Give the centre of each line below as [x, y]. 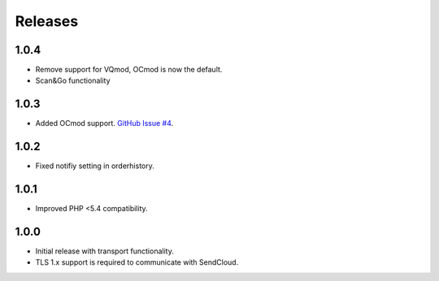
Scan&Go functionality [73, 80]
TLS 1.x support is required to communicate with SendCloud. [137, 262]
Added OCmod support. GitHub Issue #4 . [104, 123]
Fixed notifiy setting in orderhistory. [95, 166]
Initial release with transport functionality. [104, 251]
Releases [47, 21]
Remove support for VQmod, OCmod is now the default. [129, 70]
